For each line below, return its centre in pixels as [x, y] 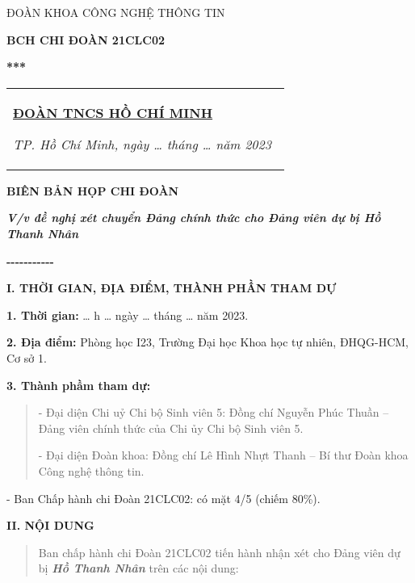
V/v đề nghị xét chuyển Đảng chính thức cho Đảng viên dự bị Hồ [194, 218]
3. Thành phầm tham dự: [79, 385]
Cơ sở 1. [27, 357]
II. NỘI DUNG [50, 525]
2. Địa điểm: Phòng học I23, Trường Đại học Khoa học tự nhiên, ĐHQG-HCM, [207, 342]
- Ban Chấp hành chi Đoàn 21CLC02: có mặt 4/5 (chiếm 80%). [163, 498]
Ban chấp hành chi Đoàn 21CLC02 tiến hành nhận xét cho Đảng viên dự [219, 552]
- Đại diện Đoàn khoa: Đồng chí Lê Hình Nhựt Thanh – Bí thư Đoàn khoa [223, 455]
